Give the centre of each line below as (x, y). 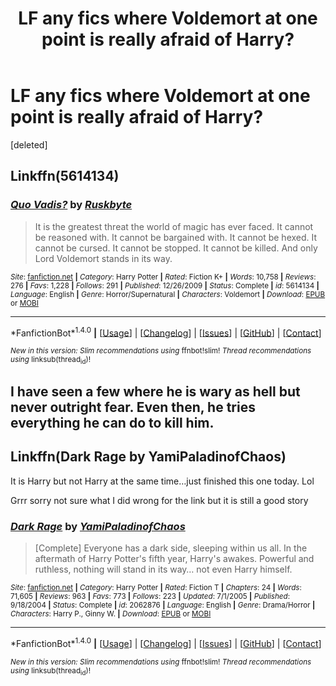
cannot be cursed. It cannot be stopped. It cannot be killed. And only (176, 248)
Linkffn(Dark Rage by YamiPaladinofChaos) (148, 457)
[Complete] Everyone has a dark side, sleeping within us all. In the (171, 548)
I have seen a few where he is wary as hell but (155, 391)
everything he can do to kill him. (112, 423)
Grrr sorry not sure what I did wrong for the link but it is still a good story (159, 500)
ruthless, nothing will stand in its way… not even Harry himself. (163, 569)
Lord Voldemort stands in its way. (103, 258)
